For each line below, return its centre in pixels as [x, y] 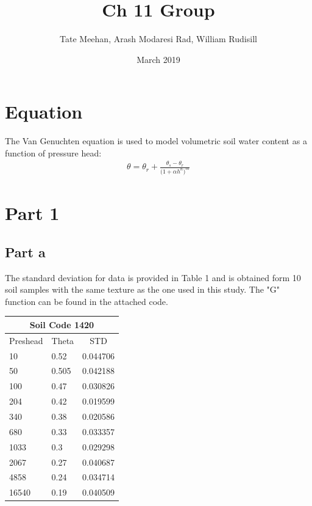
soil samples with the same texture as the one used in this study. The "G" [143, 289]
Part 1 [32, 213]
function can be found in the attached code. [87, 301]
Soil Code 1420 [62, 324]
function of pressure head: [53, 152]
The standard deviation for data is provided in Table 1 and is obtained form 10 [153, 277]
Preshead [26, 340]
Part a [25, 251]
